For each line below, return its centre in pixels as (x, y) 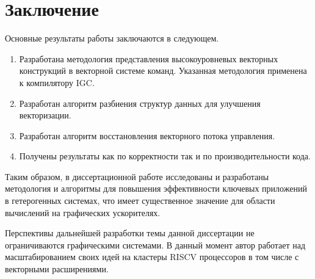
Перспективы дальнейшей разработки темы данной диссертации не (130, 233)
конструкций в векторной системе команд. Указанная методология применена (163, 71)
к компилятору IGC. (57, 82)
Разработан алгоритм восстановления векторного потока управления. (147, 135)
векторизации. (45, 115)
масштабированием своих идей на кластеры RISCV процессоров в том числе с (152, 257)
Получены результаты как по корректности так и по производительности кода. (165, 156)
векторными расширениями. (57, 269)
